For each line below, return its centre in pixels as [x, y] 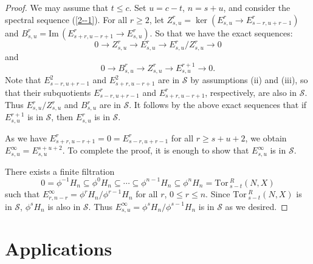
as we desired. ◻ [256, 206]
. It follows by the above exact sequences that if [218, 104]
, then [62, 117]
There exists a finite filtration [60, 171]
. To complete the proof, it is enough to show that [156, 150]
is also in [64, 206]
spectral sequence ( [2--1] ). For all [66, 19]
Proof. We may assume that [57, 7]
